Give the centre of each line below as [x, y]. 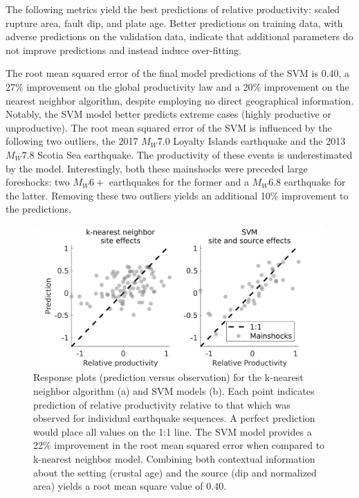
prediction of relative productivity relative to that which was [162, 404]
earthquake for [315, 182]
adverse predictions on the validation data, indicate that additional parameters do [179, 36]
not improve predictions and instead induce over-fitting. [123, 50]
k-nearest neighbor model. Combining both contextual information [174, 459]
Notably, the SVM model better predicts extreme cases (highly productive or [168, 114]
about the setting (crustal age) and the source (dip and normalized [175, 472]
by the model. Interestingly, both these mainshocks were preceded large [157, 168]
